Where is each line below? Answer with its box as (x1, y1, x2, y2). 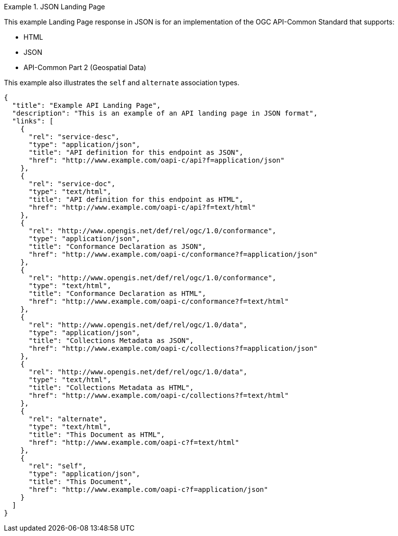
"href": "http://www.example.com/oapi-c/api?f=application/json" (28, 156, 285, 164)
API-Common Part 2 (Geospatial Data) (23, 63, 146, 72)
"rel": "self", (28, 462, 87, 470)
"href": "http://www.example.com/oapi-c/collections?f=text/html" (28, 391, 289, 399)
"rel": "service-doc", (28, 180, 116, 188)
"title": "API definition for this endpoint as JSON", (28, 148, 243, 156)
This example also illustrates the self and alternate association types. (4, 78, 239, 87)
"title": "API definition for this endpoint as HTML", (28, 195, 243, 203)
